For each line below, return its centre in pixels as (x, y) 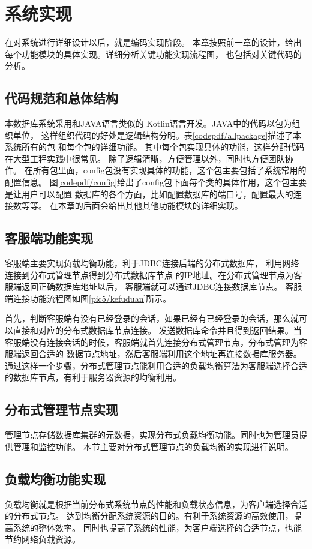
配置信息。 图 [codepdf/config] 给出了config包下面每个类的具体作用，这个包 (147, 182)
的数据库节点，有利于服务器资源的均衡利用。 (93, 377)
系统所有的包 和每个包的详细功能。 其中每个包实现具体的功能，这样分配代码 (155, 147)
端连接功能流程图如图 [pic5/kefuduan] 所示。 (88, 298)
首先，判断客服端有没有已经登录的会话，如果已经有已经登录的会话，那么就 (152, 318)
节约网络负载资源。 (43, 539)
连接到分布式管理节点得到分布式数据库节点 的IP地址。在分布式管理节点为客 (154, 274)
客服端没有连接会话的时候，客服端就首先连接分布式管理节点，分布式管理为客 (156, 342)
